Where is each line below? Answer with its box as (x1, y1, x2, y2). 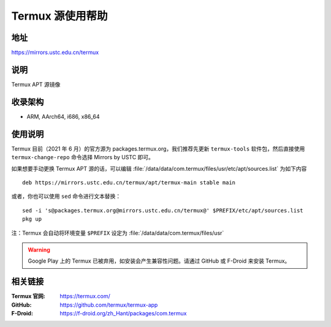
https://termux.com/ (59, 293, 110, 300)
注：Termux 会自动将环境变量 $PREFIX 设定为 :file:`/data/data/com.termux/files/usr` (11, 229, 224, 236)
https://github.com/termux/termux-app (59, 301, 158, 309)
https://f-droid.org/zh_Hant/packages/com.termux (59, 309, 187, 317)
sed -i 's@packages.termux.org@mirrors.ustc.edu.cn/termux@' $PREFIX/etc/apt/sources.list (22, 207, 303, 214)
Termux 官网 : (11, 293, 46, 300)
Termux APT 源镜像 (11, 80, 61, 88)
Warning (28, 246, 50, 254)
